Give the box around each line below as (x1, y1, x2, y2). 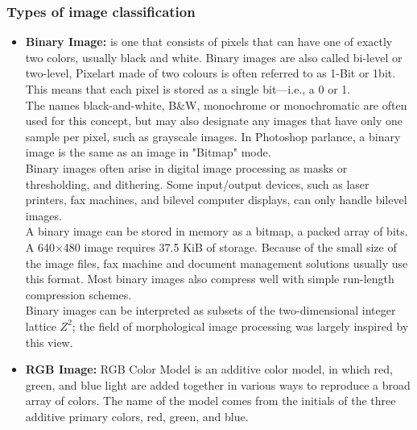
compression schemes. (25, 286, 132, 303)
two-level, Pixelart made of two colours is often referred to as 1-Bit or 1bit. (25, 65, 396, 81)
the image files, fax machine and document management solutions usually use (25, 254, 408, 271)
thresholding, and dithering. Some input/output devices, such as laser (25, 175, 370, 192)
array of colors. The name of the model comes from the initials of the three (25, 392, 396, 409)
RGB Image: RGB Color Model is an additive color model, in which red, (25, 361, 393, 378)
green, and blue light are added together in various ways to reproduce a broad (25, 376, 411, 393)
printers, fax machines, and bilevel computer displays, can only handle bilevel (25, 191, 407, 208)
